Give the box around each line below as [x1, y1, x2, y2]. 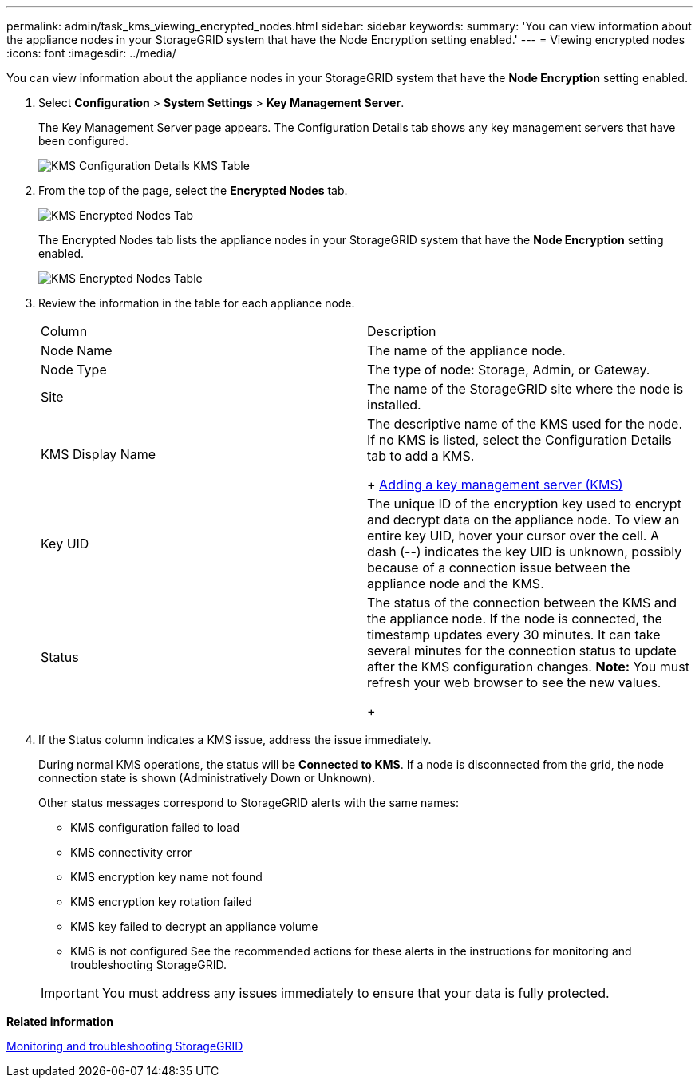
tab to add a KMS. [367, 448, 475, 464]
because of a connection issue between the [367, 560, 630, 576]
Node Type [41, 362, 107, 378]
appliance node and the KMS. [367, 576, 544, 591]
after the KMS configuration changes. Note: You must [367, 659, 689, 675]
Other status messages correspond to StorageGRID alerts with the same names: [38, 796, 459, 809]
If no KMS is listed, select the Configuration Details [367, 432, 672, 448]
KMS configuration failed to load [70, 821, 240, 834]
